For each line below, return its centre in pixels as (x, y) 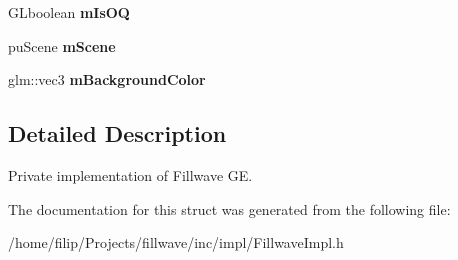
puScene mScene (62, 45)
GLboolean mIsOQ (69, 12)
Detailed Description (117, 133)
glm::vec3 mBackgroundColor (107, 79)
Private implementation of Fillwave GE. (130, 174)
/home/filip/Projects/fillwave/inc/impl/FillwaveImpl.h (176, 242)
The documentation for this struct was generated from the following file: (229, 208)
